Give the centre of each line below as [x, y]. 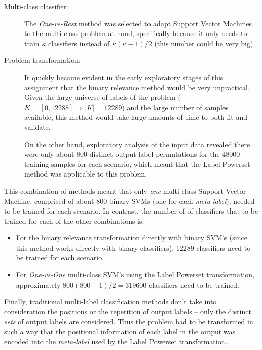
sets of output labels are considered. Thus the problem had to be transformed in [129, 321]
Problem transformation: [42, 60]
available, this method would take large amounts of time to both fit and [136, 117]
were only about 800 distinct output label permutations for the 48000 [132, 154]
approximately [38, 284]
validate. [38, 127]
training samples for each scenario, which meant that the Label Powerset [137, 164]
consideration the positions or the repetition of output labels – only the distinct [128, 311]
